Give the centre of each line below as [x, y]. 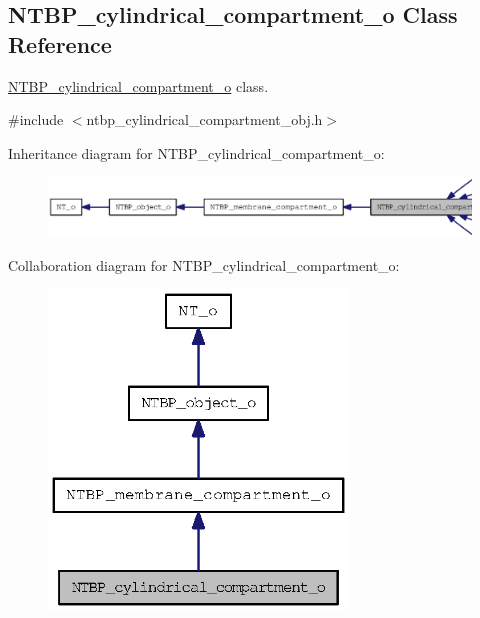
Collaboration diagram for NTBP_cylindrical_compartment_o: [204, 264]
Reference [60, 43]
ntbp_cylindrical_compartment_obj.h [204, 119]
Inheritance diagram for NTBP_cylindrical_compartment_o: [196, 152]
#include [36, 119]
